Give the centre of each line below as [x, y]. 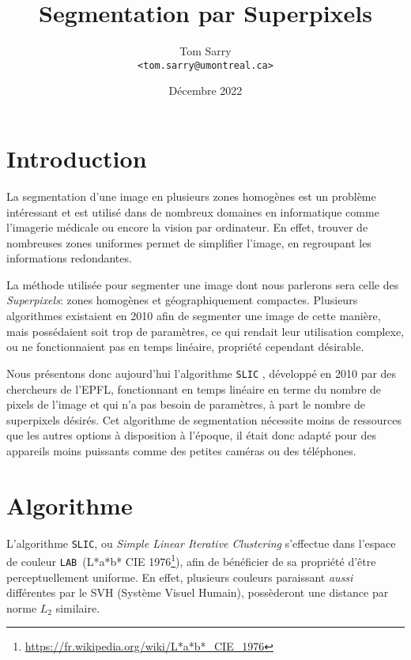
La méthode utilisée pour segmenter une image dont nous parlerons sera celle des [203, 284]
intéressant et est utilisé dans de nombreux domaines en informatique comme [193, 211]
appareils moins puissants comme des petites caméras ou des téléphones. [181, 450]
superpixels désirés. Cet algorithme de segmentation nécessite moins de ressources [204, 419]
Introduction [77, 158]
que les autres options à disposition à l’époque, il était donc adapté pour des [192, 435]
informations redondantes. [69, 258]
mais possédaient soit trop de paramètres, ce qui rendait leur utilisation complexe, [205, 331]
